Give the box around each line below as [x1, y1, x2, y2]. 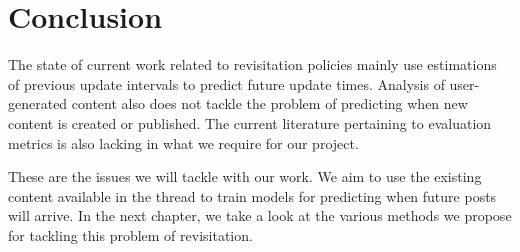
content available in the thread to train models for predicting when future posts [8, 185, 497, 206]
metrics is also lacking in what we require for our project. [8, 132, 359, 153]
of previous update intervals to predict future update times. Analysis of [8, 73, 445, 94]
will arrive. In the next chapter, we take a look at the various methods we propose [8, 205, 512, 226]
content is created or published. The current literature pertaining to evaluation [8, 112, 492, 133]
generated [8, 93, 68, 114]
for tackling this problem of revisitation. [8, 224, 253, 245]
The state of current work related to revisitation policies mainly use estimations [8, 54, 497, 75]
